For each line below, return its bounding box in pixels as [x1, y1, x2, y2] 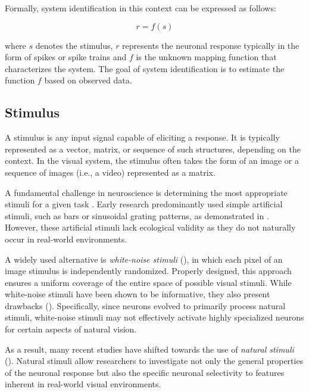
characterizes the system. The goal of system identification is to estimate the [5, 62, 285, 74]
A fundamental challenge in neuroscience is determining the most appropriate [5, 186, 288, 198]
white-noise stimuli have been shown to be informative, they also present [5, 288, 270, 300]
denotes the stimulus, [35, 39, 113, 51]
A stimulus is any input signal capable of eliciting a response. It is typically [5, 131, 280, 144]
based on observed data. [44, 74, 132, 86]
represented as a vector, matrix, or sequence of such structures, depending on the [5, 142, 301, 155]
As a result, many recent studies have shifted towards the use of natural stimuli [5, 343, 294, 355]
